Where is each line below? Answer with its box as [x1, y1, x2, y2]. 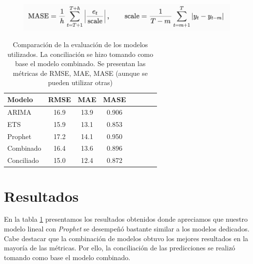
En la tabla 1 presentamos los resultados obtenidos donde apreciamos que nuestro [4, 214, 248, 224]
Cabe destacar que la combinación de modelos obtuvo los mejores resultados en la [4, 233, 249, 243]
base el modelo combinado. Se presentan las [15, 58, 146, 69]
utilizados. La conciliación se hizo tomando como [7, 49, 154, 59]
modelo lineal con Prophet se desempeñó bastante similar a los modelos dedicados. [4, 224, 250, 234]
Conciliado [7, 155, 39, 165]
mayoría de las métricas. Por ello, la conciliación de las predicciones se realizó [4, 243, 235, 253]
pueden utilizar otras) [48, 77, 113, 88]
